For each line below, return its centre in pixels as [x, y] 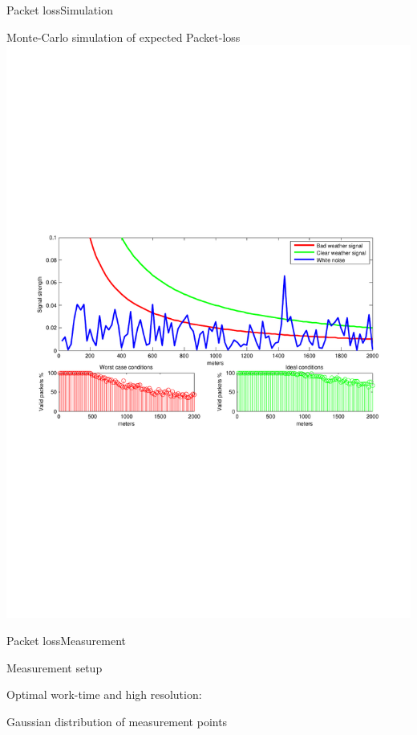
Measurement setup [55, 667]
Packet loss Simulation [60, 10]
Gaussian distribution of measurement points [117, 721]
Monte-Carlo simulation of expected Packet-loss [123, 37]
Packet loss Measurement [66, 640]
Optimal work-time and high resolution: [104, 694]
